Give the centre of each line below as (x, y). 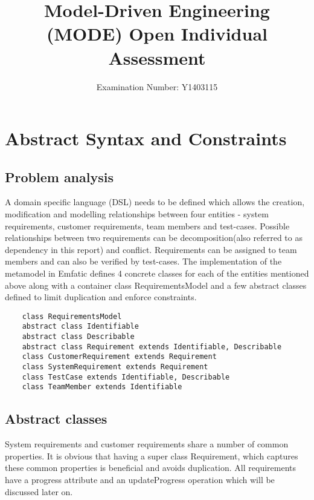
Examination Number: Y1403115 (157, 86)
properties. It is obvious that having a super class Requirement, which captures (152, 456)
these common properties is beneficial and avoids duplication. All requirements (150, 468)
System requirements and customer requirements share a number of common (147, 444)
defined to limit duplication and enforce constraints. (101, 297)
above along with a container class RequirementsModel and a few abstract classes (156, 285)
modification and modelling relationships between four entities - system (137, 214)
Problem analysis (59, 176)
